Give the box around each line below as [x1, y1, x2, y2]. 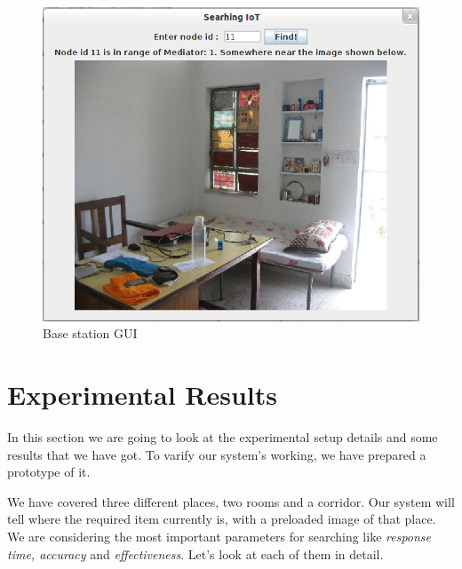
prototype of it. [7, 462, 91, 481]
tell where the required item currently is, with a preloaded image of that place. [7, 510, 436, 528]
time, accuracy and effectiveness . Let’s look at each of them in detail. [7, 544, 384, 563]
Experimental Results [7, 376, 277, 413]
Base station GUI [43, 324, 138, 343]
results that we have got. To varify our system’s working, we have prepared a [7, 445, 426, 463]
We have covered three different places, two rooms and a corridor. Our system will [7, 492, 455, 510]
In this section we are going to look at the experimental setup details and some [7, 427, 438, 446]
